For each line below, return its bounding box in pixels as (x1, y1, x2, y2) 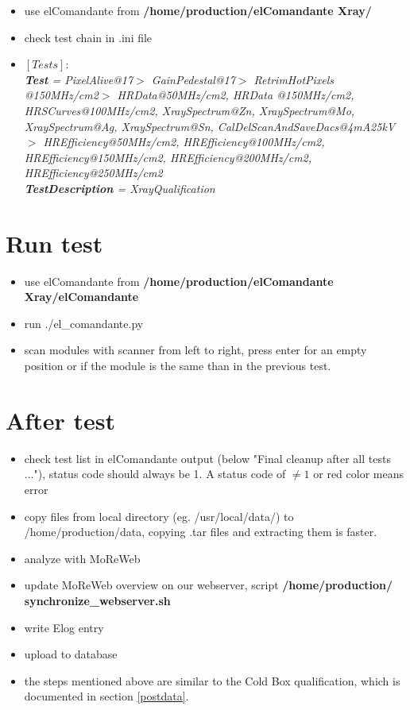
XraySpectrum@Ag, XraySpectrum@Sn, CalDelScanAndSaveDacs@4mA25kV (24, 118, 396, 134)
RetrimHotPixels (253, 71, 335, 87)
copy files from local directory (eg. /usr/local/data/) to (24, 507, 294, 524)
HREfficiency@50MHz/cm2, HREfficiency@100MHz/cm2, (43, 133, 325, 150)
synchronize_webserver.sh (24, 592, 171, 608)
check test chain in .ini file (24, 29, 153, 45)
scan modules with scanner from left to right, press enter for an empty (24, 341, 367, 358)
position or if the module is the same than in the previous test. (24, 357, 331, 374)
